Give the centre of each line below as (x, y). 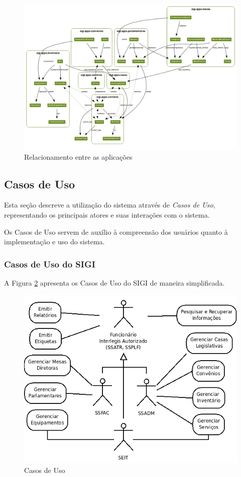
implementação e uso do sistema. (54, 242)
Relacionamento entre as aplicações (78, 156)
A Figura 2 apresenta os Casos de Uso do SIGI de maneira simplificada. (114, 283)
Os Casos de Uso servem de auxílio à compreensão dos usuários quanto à (116, 231)
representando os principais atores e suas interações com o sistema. (107, 215)
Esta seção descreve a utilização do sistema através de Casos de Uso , (110, 205)
